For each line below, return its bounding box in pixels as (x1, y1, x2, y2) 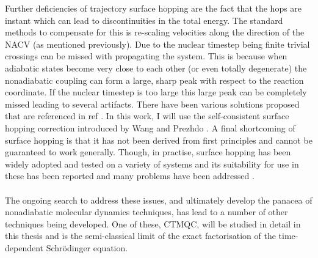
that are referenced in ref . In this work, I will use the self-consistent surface (5, 109, 289, 122)
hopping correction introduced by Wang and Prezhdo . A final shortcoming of (5, 121, 295, 134)
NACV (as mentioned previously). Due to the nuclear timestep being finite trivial (5, 37, 310, 50)
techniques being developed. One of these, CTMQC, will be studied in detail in (5, 217, 301, 230)
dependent (5, 241, 44, 254)
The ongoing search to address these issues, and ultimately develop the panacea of (5, 193, 313, 206)
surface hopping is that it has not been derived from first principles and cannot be (5, 133, 313, 146)
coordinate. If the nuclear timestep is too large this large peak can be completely (5, 86, 307, 98)
